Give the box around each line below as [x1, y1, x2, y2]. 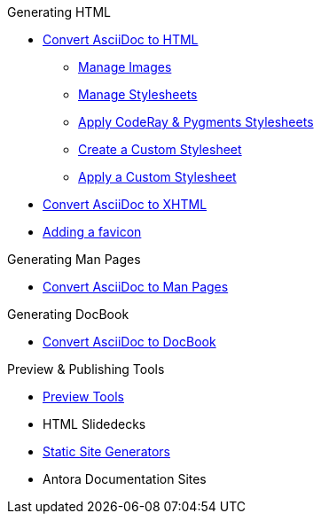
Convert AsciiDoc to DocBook [43, 334, 216, 349]
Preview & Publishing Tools [7, 362, 165, 377]
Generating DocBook [7, 307, 129, 322]
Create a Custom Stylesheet [78, 142, 242, 157]
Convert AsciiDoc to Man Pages [43, 279, 229, 294]
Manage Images [78, 59, 172, 74]
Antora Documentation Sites [43, 471, 207, 486]
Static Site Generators [43, 444, 170, 459]
